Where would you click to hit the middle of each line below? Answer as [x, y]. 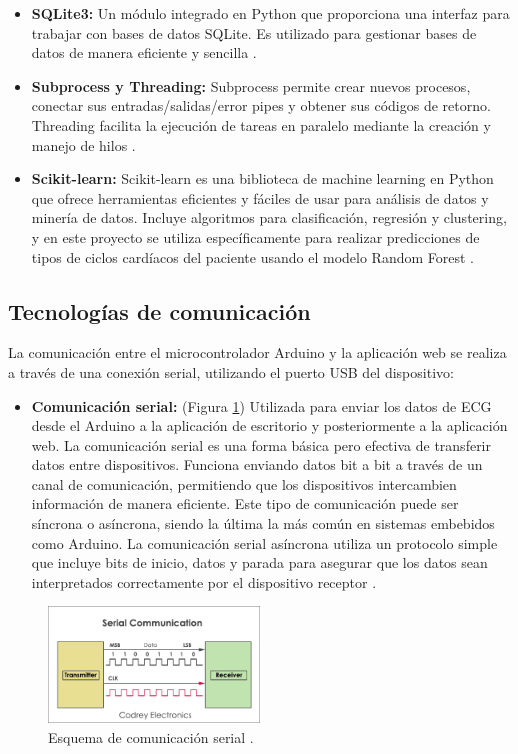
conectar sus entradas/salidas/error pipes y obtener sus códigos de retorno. [261, 105]
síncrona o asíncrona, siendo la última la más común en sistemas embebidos [263, 523]
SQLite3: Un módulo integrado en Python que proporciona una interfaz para [270, 13]
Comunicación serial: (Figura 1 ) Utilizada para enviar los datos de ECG [261, 405]
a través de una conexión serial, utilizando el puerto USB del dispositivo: [231, 371]
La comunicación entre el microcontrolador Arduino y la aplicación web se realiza [257, 352]
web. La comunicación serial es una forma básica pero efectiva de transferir [261, 444]
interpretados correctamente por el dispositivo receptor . [204, 581]
